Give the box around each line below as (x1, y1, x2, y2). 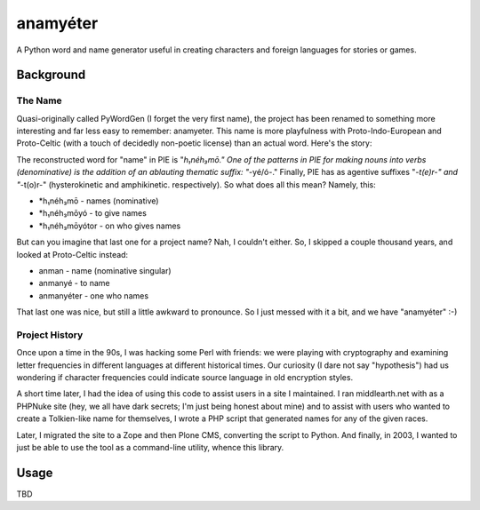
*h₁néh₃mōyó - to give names (38, 208, 147, 219)
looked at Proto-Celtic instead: (16, 249, 129, 259)
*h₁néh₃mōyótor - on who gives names (38, 220, 181, 231)
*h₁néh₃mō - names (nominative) (38, 195, 159, 206)
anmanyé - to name (38, 278, 110, 289)
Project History (16, 329, 84, 341)
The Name (16, 94, 62, 107)
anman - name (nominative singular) (38, 266, 172, 275)
